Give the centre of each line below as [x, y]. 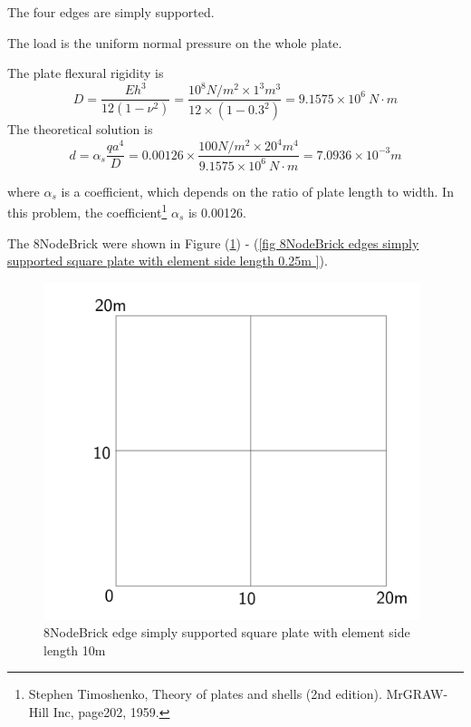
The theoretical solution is [80, 129]
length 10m [75, 649]
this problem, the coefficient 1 [87, 211]
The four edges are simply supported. [111, 12]
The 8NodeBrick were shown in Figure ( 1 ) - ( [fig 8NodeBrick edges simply [213, 242]
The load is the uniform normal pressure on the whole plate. [175, 42]
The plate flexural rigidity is [86, 73]
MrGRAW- [417, 694]
